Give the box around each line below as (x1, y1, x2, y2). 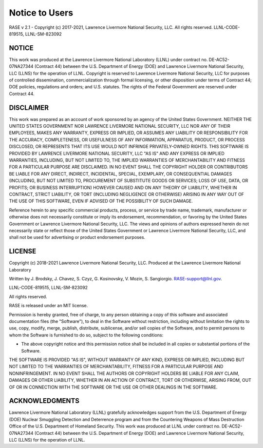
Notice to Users (9, 7, 73, 18)
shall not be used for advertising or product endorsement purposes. (9, 234, 146, 240)
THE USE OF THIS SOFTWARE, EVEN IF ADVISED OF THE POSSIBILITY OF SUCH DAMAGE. (9, 198, 193, 204)
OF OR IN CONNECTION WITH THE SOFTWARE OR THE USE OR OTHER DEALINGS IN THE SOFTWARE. (9, 384, 218, 390)
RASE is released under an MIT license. (9, 303, 88, 309)
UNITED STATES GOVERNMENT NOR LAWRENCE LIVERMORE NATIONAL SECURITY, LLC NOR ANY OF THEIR (9, 123, 231, 129)
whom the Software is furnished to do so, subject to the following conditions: (9, 332, 164, 338)
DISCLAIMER (9, 103, 49, 112)
